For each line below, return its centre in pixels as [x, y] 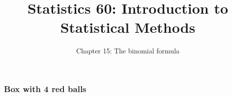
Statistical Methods [128, 27]
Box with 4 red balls [45, 88]
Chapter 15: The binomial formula [128, 51]
